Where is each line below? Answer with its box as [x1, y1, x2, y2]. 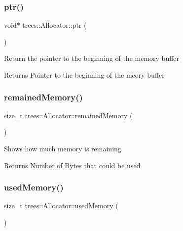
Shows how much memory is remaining [4, 143, 121, 153]
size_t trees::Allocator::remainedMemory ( [4, 110, 133, 120]
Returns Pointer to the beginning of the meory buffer [4, 70, 165, 80]
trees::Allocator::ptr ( [22, 20, 87, 30]
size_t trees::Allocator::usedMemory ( [4, 200, 118, 211]
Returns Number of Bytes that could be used [4, 160, 141, 170]
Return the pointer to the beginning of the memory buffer [4, 53, 180, 63]
